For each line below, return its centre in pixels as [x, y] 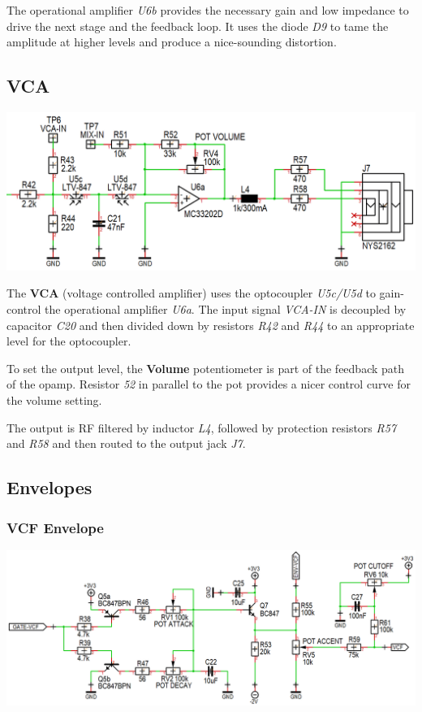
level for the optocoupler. [69, 341]
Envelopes [50, 487]
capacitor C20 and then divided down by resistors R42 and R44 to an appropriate [211, 325]
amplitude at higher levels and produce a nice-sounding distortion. [172, 42]
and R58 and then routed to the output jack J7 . [126, 443]
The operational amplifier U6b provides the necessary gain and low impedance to [208, 10]
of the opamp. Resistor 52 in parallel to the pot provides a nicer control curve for [209, 384]
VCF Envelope [55, 527]
